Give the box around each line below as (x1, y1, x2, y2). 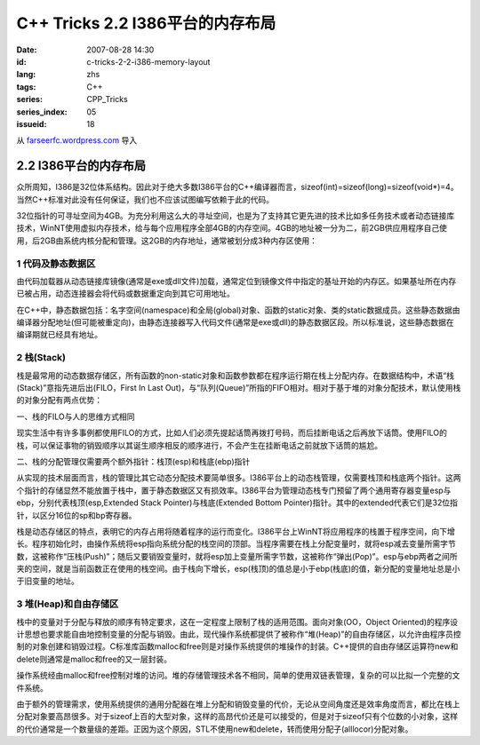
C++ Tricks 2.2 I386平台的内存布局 (16, 13, 276, 33)
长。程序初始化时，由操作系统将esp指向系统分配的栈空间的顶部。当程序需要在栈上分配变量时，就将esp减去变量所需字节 (16, 538, 457, 550)
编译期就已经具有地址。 (16, 329, 102, 340)
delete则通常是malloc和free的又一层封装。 (16, 654, 172, 664)
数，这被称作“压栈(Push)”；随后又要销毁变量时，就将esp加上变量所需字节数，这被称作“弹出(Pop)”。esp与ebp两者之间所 (16, 551, 458, 561)
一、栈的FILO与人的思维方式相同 (16, 411, 135, 422)
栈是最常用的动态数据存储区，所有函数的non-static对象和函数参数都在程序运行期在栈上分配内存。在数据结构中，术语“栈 (16, 369, 455, 381)
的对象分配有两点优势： (16, 395, 102, 406)
